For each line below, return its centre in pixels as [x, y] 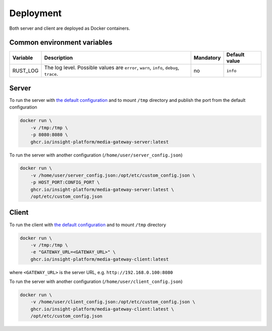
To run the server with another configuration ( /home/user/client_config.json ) [96, 282]
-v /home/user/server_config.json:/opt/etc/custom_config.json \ [113, 175]
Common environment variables [61, 43]
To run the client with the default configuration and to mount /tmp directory [88, 225]
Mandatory [207, 58]
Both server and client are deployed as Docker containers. [70, 28]
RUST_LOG [25, 71]
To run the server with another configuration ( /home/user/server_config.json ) [96, 155]
